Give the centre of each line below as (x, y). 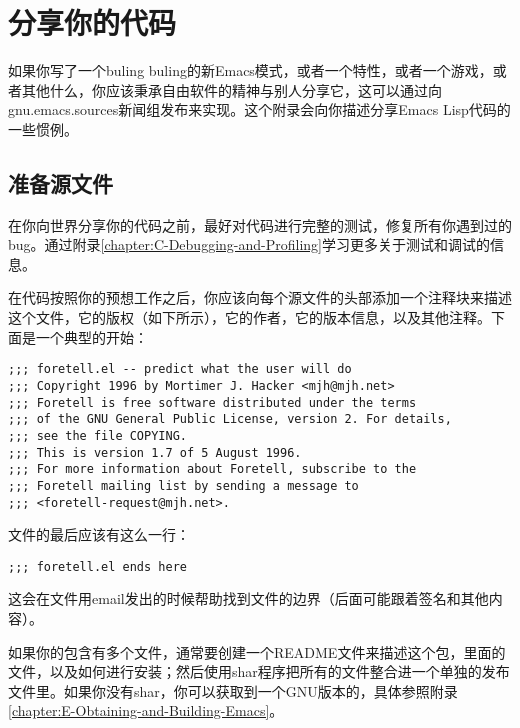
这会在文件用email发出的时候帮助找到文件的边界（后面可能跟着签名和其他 (248, 598)
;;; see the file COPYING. (97, 435)
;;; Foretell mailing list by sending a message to (183, 485)
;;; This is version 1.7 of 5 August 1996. (155, 452)
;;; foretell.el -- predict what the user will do (180, 369)
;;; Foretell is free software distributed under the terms (212, 402)
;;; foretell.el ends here (97, 566)
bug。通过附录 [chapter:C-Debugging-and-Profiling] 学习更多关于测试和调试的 (249, 244)
